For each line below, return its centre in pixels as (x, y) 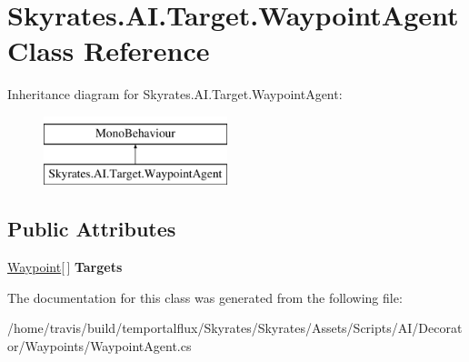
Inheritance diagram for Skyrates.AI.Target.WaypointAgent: (175, 94)
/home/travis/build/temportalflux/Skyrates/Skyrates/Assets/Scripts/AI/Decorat (235, 328)
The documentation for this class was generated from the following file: (205, 297)
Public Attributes (92, 229)
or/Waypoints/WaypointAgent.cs (100, 346)
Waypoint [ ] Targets (65, 267)
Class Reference (109, 50)
